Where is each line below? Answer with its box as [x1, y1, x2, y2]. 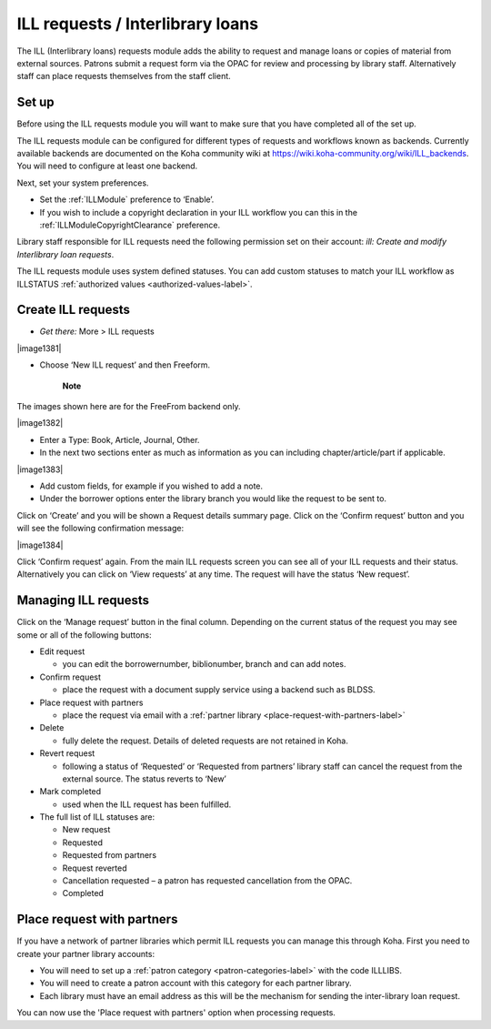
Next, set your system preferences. [16, 177, 149, 188]
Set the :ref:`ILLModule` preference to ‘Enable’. [39, 194, 215, 205]
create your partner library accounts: [16, 948, 155, 959]
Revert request [39, 748, 95, 759]
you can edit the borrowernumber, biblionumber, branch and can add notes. [62, 659, 346, 670]
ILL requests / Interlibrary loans [16, 14, 259, 34]
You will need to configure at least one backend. [16, 160, 198, 172]
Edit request [39, 646, 85, 657]
